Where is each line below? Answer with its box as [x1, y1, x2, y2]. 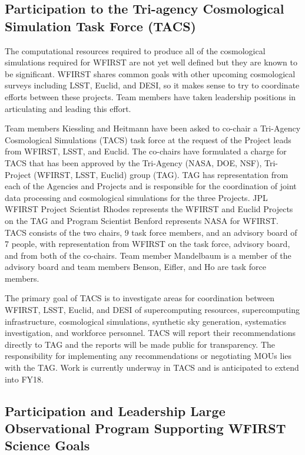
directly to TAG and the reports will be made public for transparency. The [5, 338, 276, 350]
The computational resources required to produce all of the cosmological [5, 44, 266, 57]
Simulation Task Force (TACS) [5, 17, 196, 35]
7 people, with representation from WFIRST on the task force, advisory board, [5, 238, 290, 250]
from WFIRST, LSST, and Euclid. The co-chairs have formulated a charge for [5, 145, 287, 157]
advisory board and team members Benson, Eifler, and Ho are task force [5, 261, 266, 273]
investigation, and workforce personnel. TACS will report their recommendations [5, 327, 296, 339]
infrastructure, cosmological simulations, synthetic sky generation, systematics [5, 315, 287, 327]
